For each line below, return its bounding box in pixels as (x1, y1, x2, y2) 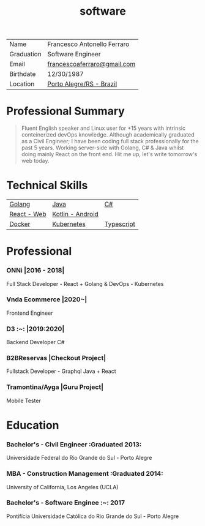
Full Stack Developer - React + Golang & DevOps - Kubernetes (6, 280, 164, 287)
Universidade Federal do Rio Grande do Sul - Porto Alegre (6, 454, 152, 462)
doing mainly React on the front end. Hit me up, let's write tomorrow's (21, 151, 198, 158)
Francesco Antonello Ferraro (47, 40, 130, 48)
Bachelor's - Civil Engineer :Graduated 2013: (6, 440, 142, 448)
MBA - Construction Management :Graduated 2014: (6, 470, 163, 478)
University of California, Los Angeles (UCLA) (6, 483, 119, 490)
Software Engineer (47, 50, 101, 59)
